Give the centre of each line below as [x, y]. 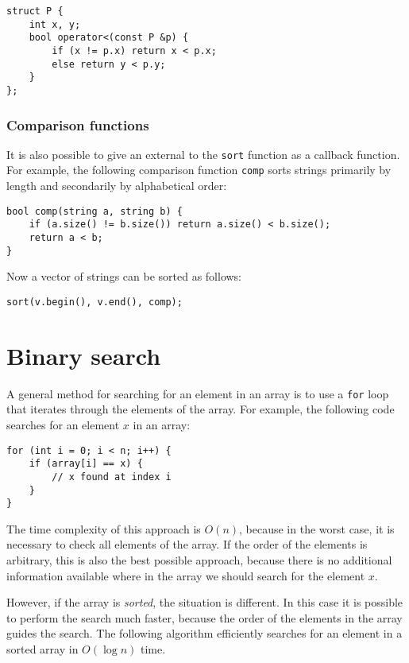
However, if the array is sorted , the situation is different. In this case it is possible [205, 602]
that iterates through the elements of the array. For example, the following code [201, 409]
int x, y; [55, 24]
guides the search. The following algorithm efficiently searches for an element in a [204, 633]
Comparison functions [78, 124]
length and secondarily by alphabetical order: [117, 186]
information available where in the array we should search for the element [186, 575]
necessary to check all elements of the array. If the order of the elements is [187, 544]
